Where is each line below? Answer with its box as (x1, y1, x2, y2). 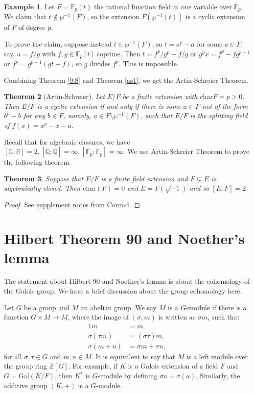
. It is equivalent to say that (91, 351, 176, 361)
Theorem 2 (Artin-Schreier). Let (4, 91, 105, 101)
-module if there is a (185, 302, 247, 312)
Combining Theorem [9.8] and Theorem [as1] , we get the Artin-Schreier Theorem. (4, 74, 249, 85)
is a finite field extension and (101, 173, 188, 183)
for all (4, 351, 22, 361)
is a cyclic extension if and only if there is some (37, 100, 181, 111)
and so (189, 183, 209, 193)
